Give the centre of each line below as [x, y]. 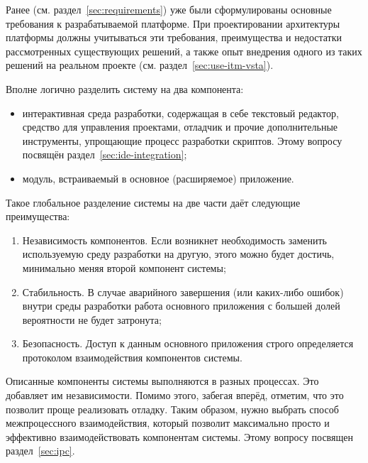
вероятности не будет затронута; [92, 319]
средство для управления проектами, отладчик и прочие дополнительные [180, 127]
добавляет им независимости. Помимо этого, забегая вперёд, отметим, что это [175, 395]
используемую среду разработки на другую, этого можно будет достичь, [178, 254]
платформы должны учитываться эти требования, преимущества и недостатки [174, 37]
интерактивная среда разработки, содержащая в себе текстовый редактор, [180, 113]
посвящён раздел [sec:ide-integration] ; [105, 154]
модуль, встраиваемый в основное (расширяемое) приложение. [158, 178]
